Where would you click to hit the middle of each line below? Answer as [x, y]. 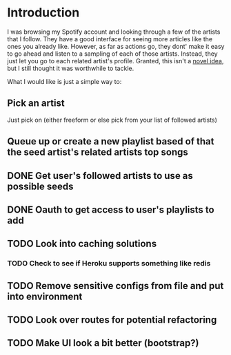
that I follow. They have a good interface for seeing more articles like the [110, 39]
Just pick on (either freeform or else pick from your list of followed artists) [112, 120]
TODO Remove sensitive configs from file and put [115, 286]
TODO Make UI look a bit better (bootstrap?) [103, 343]
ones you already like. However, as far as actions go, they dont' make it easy [116, 46]
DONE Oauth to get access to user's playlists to [111, 209]
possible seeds [40, 186]
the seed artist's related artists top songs [98, 152]
